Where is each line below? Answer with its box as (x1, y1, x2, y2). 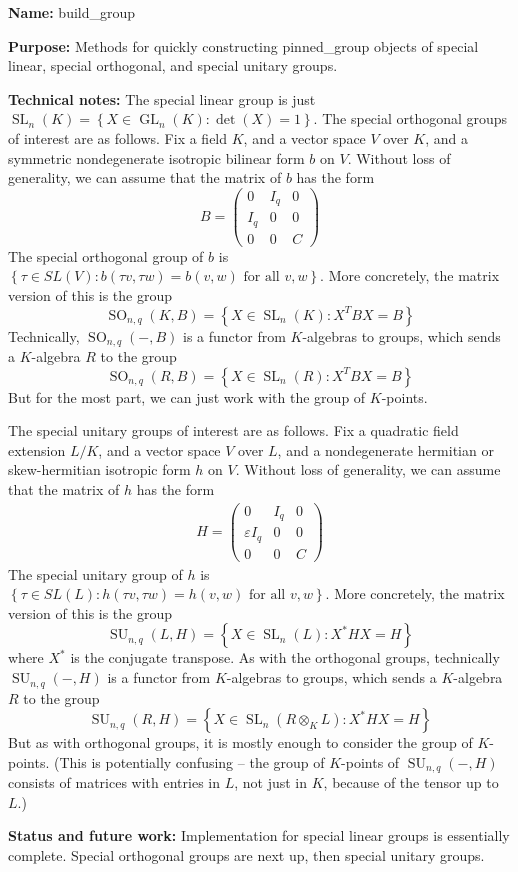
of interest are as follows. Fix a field (8, 127, 228, 148)
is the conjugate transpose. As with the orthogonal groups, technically (70, 647, 500, 668)
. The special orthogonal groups (313, 108, 508, 129)
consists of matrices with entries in (8, 772, 220, 793)
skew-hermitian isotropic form (8, 459, 191, 480)
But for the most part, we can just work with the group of (8, 386, 366, 407)
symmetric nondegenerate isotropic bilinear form (8, 147, 305, 168)
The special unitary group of (8, 563, 183, 584)
